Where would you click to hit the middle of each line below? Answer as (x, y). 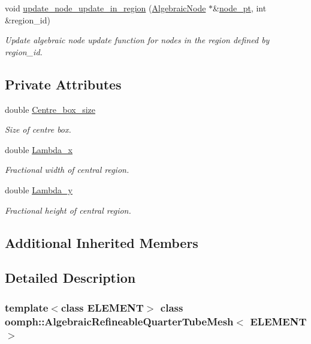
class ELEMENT (102, 307)
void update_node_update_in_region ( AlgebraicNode (105, 8)
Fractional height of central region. (68, 210)
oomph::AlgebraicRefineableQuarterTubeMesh (119, 321)
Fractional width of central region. (67, 170)
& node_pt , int (240, 8)
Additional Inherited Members (102, 242)
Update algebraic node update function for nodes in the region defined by (137, 40)
